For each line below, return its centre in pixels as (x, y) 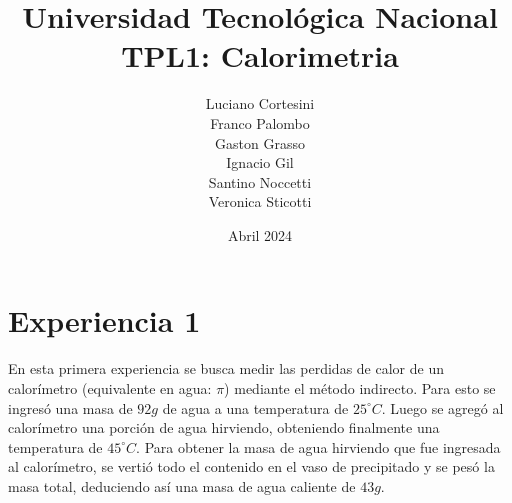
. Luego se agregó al (442, 407)
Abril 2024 (260, 234)
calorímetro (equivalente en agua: (110, 388)
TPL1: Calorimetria (260, 55)
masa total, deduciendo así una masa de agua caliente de (182, 485)
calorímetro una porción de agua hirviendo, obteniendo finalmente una (224, 427)
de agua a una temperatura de (255, 407)
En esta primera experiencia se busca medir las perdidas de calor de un (226, 368)
